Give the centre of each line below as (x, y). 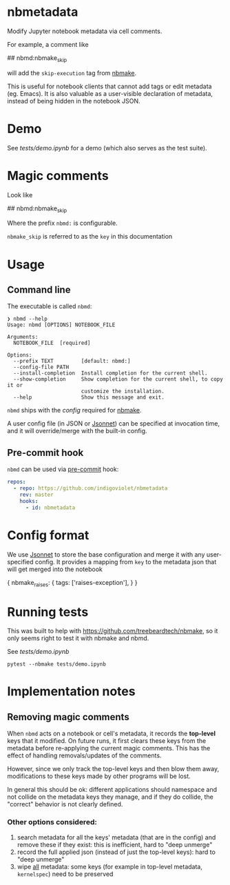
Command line (39, 289)
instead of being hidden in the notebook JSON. (74, 101)
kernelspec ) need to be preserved (65, 874)
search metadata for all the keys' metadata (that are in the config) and (116, 837)
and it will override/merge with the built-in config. (77, 431)
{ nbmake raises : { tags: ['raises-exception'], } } (72, 583)
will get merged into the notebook (55, 569)
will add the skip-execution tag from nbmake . (72, 72)
